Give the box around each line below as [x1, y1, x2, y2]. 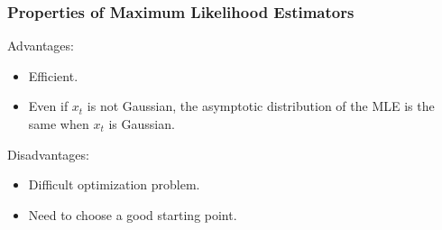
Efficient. [28, 66, 78, 85]
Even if [28, 97, 69, 115]
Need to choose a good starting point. [28, 205, 237, 224]
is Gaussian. [108, 115, 175, 133]
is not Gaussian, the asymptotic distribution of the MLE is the [87, 97, 435, 115]
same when [28, 115, 89, 133]
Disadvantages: [7, 144, 89, 163]
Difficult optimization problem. [28, 175, 200, 194]
